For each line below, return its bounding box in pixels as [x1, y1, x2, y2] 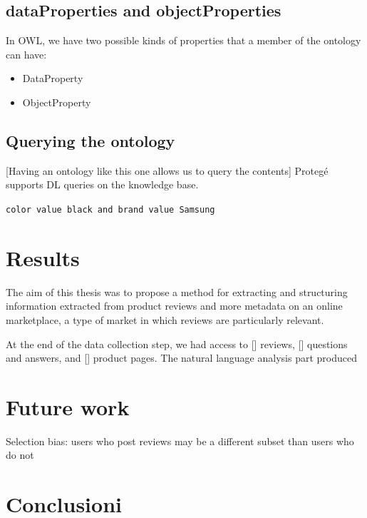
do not [6, 447, 34, 462]
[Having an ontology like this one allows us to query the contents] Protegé [6, 163, 329, 178]
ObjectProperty [22, 94, 91, 109]
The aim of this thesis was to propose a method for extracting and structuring [6, 284, 348, 299]
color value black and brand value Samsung [6, 204, 215, 215]
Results [6, 243, 80, 272]
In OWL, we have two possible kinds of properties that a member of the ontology [6, 33, 361, 48]
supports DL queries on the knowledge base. [6, 177, 199, 192]
